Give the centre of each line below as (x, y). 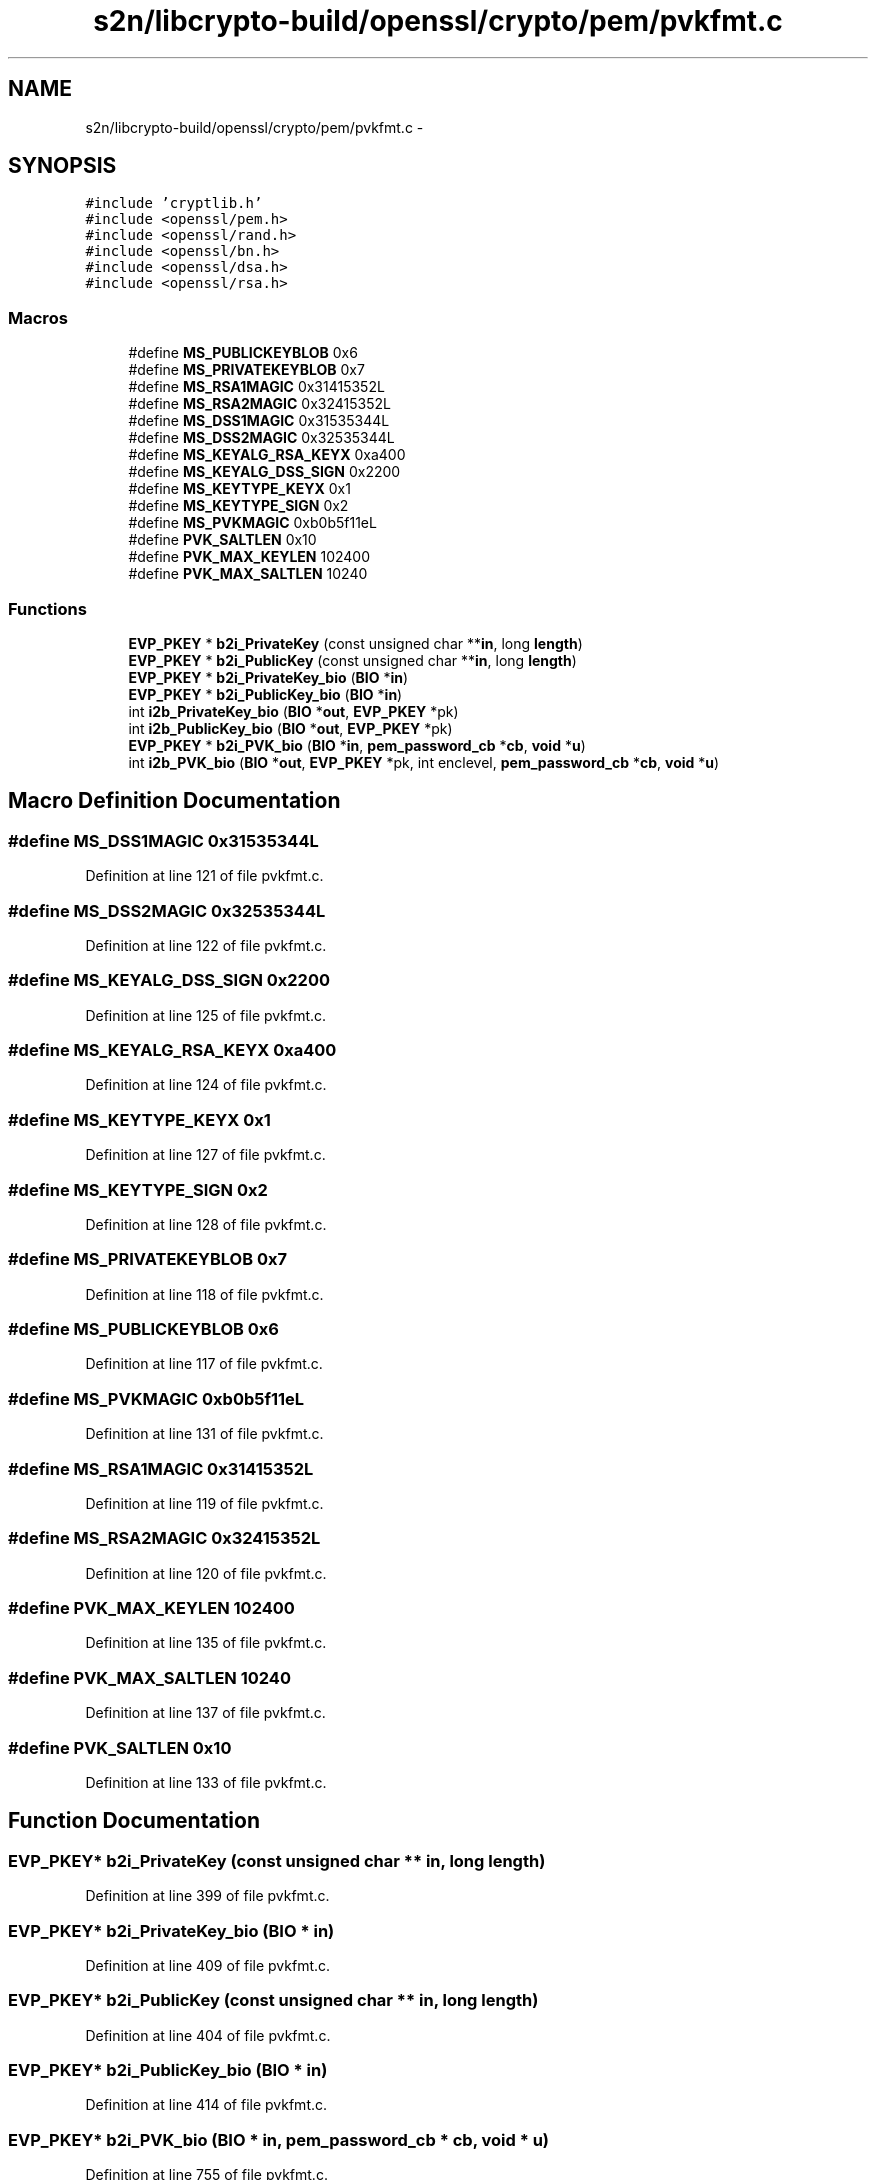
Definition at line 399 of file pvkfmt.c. (207, 1896)
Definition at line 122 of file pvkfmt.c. (206, 945)
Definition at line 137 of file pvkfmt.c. (205, 1713)
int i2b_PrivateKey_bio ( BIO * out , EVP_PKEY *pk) (293, 711)
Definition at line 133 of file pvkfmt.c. (206, 1782)
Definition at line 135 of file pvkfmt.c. (206, 1643)
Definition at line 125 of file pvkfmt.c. (206, 1015)
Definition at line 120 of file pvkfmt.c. (206, 1573)
